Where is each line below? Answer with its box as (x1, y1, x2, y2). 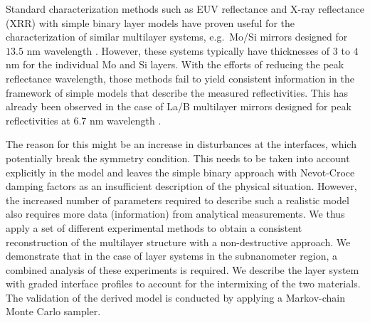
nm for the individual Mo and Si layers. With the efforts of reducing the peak (6, 57, 344, 72)
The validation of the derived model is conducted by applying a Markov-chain (6, 290, 345, 305)
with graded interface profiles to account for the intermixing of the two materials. (6, 276, 361, 291)
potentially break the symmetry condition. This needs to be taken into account (6, 150, 350, 165)
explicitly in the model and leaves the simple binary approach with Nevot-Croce (6, 164, 355, 179)
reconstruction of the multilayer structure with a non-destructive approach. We (6, 234, 351, 249)
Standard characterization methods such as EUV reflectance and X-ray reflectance (6, 1, 364, 16)
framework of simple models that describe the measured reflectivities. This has (6, 85, 348, 100)
